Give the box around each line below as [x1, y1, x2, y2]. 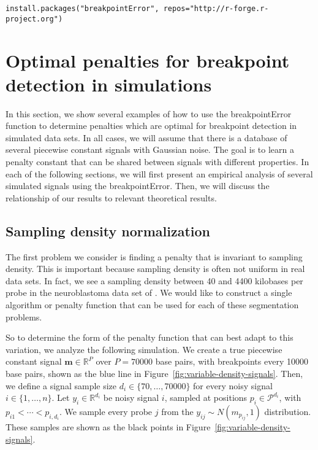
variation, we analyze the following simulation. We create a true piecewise [6, 343, 282, 355]
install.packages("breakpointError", [6, 4, 159, 13]
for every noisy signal [193, 379, 273, 392]
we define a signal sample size [6, 379, 117, 392]
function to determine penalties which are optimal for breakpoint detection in [6, 119, 297, 132]
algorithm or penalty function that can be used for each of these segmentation [6, 298, 299, 311]
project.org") [6, 14, 63, 23]
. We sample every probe [59, 405, 153, 417]
